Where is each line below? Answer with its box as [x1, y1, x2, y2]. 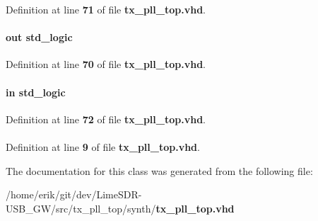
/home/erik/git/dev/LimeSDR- [6, 187, 142, 202]
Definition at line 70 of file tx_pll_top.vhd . [6, 57, 206, 72]
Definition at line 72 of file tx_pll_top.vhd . [6, 111, 206, 126]
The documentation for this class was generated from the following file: [6, 163, 313, 178]
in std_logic [6, 84, 66, 99]
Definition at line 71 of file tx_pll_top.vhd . [6, 2, 206, 16]
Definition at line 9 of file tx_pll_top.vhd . [6, 139, 200, 154]
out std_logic [6, 30, 73, 45]
